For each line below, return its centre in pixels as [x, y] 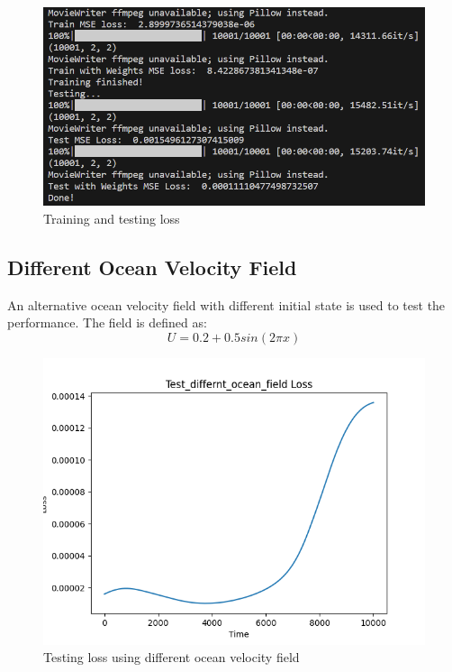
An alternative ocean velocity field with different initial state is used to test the [226, 304]
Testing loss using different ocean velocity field [172, 657]
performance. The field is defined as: [107, 322]
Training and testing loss [112, 218]
